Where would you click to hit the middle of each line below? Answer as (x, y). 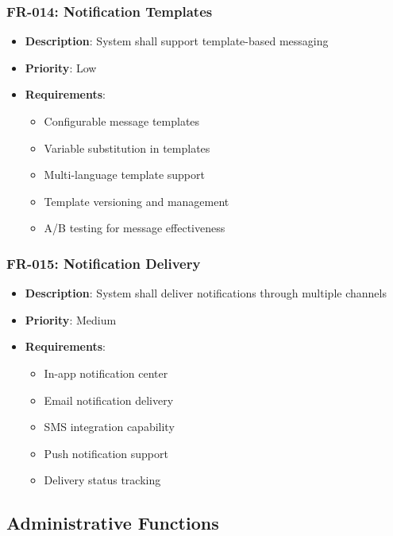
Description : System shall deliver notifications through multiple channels (206, 293)
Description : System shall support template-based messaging (177, 41)
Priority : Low (61, 67)
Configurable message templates (122, 121)
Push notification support (106, 453)
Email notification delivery (109, 400)
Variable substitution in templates (127, 148)
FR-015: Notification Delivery (104, 263)
